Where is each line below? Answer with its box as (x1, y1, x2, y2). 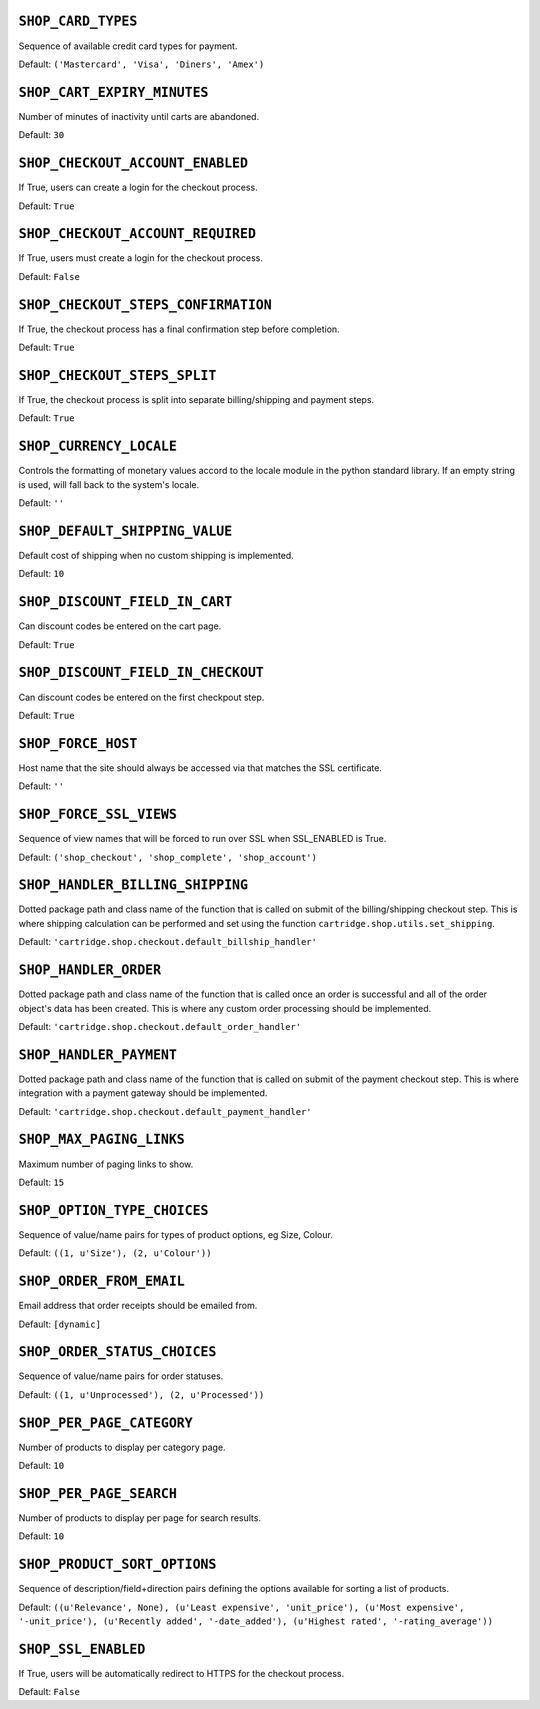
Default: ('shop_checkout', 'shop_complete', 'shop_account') (18, 851, 317, 863)
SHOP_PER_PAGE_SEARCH (18, 1485, 177, 1502)
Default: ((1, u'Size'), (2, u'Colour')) (18, 1247, 212, 1259)
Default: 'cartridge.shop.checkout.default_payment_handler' (18, 1105, 312, 1117)
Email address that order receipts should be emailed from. (18, 1300, 258, 1312)
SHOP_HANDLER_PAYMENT (18, 1046, 177, 1063)
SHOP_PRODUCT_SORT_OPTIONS (18, 1556, 217, 1573)
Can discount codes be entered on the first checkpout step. (18, 691, 265, 703)
